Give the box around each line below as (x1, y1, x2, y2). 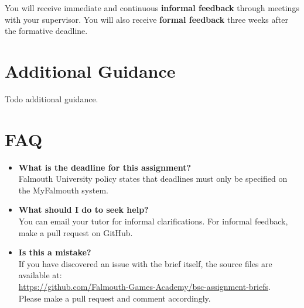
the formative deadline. (5, 25, 88, 37)
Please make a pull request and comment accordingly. (18, 292, 211, 304)
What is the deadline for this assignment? (18, 161, 192, 173)
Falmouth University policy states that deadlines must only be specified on (18, 172, 288, 185)
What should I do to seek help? (18, 203, 149, 216)
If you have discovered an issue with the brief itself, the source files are (18, 257, 272, 269)
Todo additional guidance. (5, 92, 98, 105)
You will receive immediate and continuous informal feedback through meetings (5, 2, 299, 13)
